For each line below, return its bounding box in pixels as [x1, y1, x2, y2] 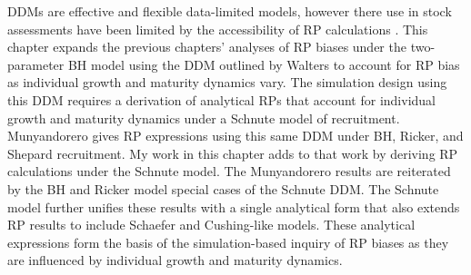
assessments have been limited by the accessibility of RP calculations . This [7, 19, 428, 38]
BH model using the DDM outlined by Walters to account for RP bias [67, 54, 460, 74]
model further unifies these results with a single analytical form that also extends [7, 197, 460, 216]
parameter [7, 54, 65, 74]
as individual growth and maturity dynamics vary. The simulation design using [7, 73, 447, 92]
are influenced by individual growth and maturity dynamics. [7, 250, 343, 270]
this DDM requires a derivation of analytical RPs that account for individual [7, 90, 436, 109]
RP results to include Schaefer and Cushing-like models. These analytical [7, 215, 416, 234]
